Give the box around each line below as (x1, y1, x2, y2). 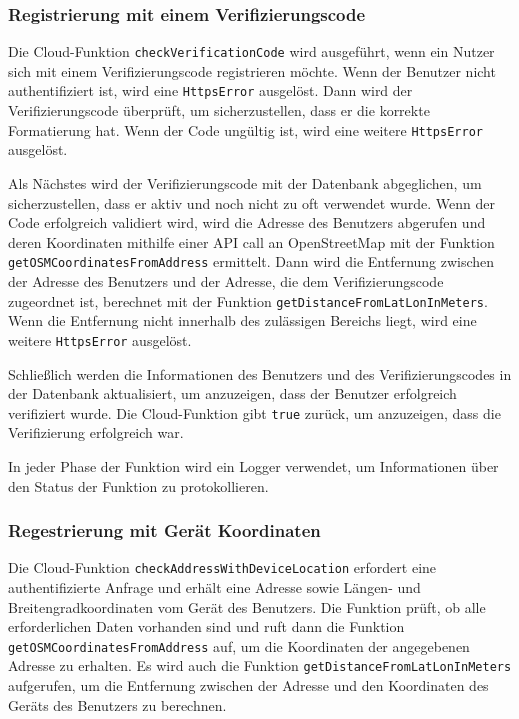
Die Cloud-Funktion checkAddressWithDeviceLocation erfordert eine (8, 557, 437, 578)
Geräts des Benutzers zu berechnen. (8, 694, 227, 715)
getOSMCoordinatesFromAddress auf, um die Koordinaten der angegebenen (8, 635, 470, 656)
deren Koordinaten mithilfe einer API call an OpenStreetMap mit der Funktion (8, 231, 495, 252)
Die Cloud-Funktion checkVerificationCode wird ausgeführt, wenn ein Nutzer (8, 41, 495, 62)
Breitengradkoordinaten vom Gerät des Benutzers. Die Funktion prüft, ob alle (8, 596, 486, 617)
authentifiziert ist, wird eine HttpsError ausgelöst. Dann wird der (8, 80, 413, 101)
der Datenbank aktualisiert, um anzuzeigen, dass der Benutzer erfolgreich (8, 383, 457, 404)
